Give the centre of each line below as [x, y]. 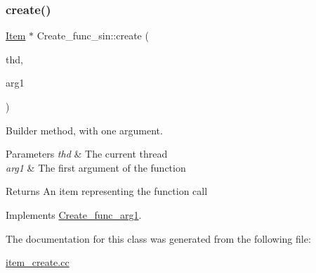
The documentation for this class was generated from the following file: [158, 238]
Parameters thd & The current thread [87, 154]
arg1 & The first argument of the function [96, 167]
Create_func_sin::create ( [93, 36]
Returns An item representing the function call [107, 191]
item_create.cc [38, 262]
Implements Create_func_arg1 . [74, 214]
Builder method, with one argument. [84, 130]
